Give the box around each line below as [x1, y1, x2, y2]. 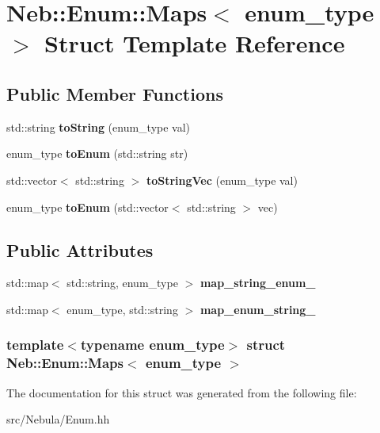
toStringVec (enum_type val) [146, 171, 298, 188]
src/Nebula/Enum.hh [6, 411, 110, 427]
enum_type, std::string [66, 301, 178, 317]
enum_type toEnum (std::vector [6, 198, 169, 215]
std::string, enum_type [66, 274, 178, 291]
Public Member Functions [6, 81, 223, 105]
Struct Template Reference [44, 27, 345, 59]
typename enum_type [80, 335, 225, 354]
